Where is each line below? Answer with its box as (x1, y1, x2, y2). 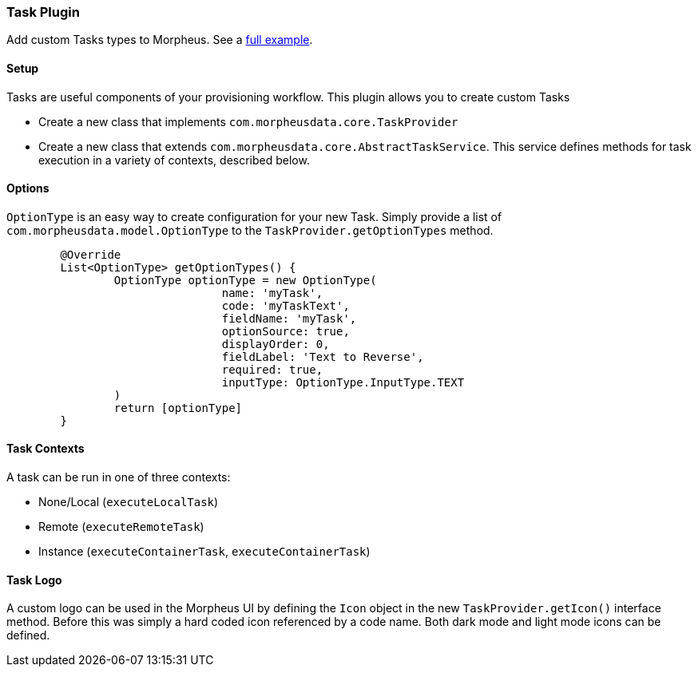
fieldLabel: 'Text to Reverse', (221, 350, 424, 363)
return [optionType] (113, 401, 243, 414)
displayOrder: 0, (221, 337, 330, 350)
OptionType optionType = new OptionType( (113, 273, 377, 287)
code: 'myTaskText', (221, 299, 350, 312)
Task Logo (6, 572, 62, 587)
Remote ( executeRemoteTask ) (38, 520, 204, 534)
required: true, (221, 362, 323, 376)
